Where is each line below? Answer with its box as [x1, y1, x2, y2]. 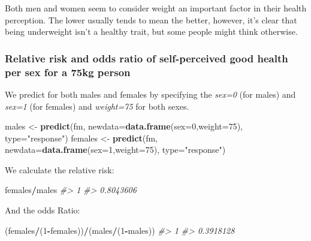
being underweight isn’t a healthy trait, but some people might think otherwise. [5, 25, 298, 38]
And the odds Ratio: [5, 204, 80, 216]
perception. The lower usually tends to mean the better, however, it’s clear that [5, 13, 297, 26]
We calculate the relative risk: [5, 163, 114, 176]
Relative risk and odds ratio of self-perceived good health [5, 50, 288, 65]
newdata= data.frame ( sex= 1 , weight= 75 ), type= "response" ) [5, 143, 226, 156]
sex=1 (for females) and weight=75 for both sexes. [5, 100, 189, 112]
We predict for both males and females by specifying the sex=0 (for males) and [5, 88, 296, 100]
